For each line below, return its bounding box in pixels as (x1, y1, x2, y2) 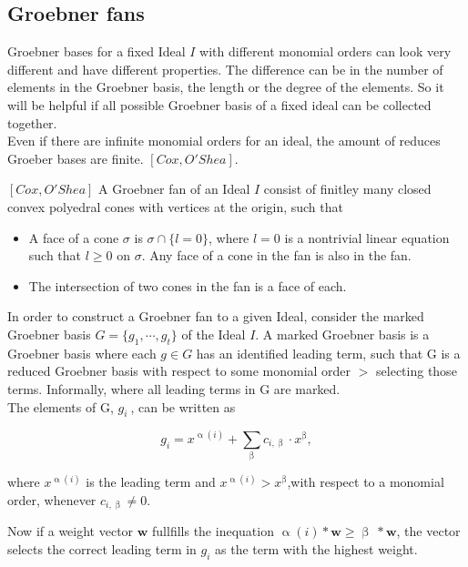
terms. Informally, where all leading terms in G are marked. (7, 379, 341, 398)
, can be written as (130, 397, 236, 416)
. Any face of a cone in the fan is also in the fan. (141, 246, 412, 265)
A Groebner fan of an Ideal (98, 179, 250, 198)
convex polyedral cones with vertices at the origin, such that (7, 197, 343, 216)
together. (7, 113, 57, 132)
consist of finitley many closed (263, 179, 432, 198)
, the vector (396, 521, 461, 541)
